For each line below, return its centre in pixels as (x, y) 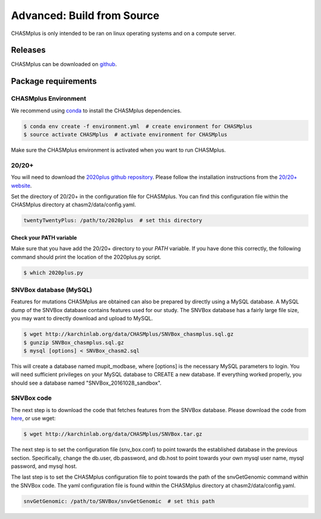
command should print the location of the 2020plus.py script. (86, 257)
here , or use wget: (33, 419)
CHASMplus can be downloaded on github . (64, 64)
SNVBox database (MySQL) (51, 290)
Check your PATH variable (44, 237)
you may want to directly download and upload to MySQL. (82, 319)
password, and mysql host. (44, 466)
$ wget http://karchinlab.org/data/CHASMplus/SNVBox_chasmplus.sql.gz (129, 334)
